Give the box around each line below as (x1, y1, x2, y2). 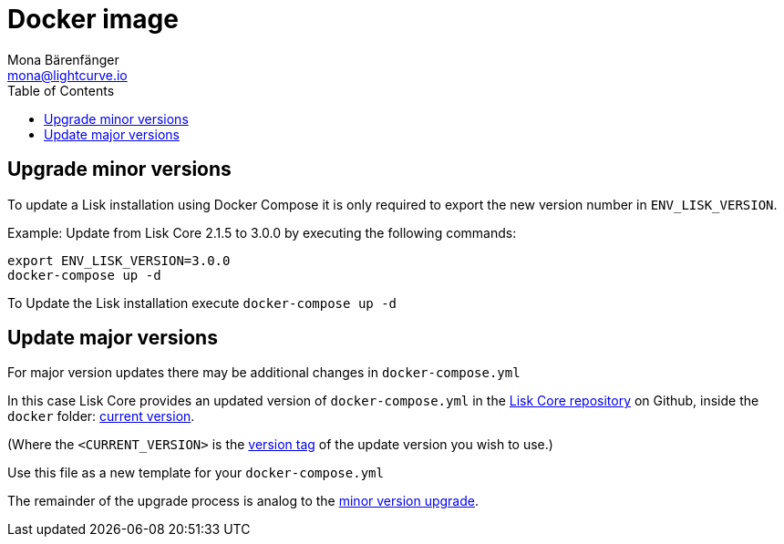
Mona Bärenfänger (7, 51, 119, 67)
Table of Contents (7, 82, 115, 98)
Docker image (7, 4, 179, 35)
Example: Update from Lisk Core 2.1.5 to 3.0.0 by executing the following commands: (7, 224, 517, 241)
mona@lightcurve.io (7, 67, 128, 83)
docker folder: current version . (7, 408, 195, 425)
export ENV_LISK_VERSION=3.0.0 (7, 252, 231, 268)
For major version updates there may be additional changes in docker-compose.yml (7, 364, 521, 381)
